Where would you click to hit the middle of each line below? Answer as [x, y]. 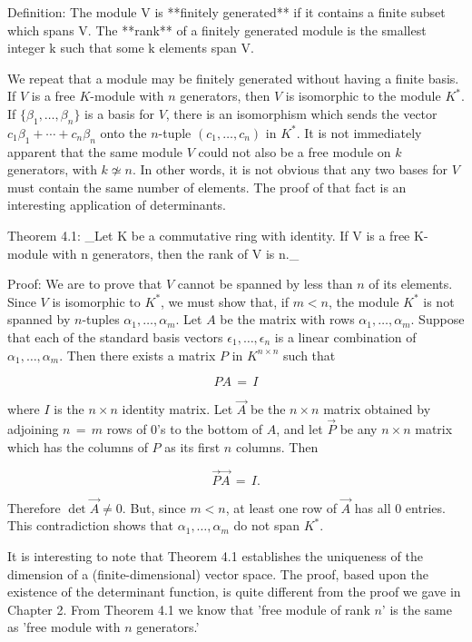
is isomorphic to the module [363, 96]
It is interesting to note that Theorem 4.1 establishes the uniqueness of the [215, 555]
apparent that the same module [95, 151]
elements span [198, 48]
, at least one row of [281, 507]
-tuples [101, 319]
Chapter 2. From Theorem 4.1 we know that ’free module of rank [189, 609]
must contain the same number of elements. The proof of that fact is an [207, 187]
